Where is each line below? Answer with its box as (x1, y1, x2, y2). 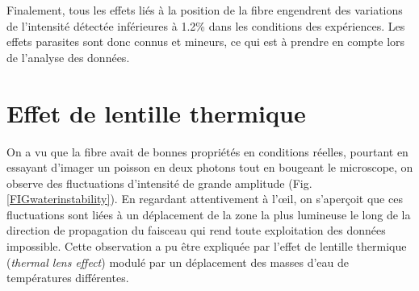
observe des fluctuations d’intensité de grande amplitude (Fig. (6, 174, 312, 191)
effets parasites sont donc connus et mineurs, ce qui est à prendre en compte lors (6, 33, 405, 50)
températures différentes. (6, 269, 129, 286)
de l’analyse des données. (6, 48, 130, 65)
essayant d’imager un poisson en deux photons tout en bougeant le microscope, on (6, 159, 413, 176)
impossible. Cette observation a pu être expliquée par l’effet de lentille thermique (6, 238, 407, 255)
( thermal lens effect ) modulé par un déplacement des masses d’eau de (6, 253, 350, 270)
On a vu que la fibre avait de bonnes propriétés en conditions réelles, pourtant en (6, 143, 409, 160)
